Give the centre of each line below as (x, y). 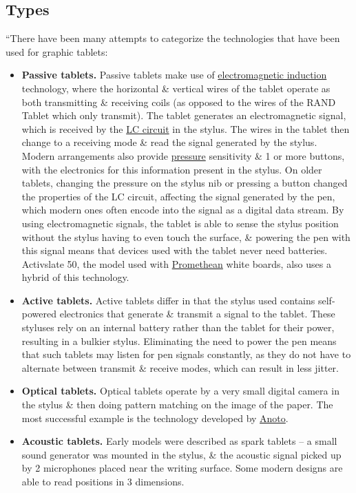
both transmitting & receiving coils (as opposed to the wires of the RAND (179, 102)
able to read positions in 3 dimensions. (103, 482)
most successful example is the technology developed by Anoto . (155, 418)
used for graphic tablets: (57, 51)
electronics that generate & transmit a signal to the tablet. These (197, 314)
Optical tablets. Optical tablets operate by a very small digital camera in (180, 391)
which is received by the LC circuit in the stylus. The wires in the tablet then (186, 128)
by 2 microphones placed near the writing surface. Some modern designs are (182, 468)
